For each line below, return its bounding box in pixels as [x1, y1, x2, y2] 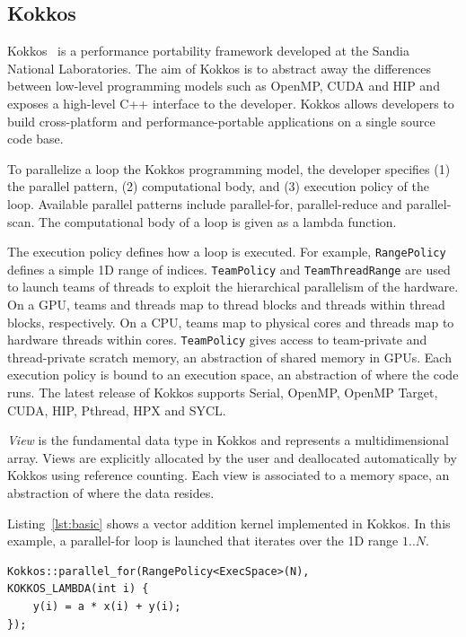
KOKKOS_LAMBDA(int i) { [7, 582, 149, 596]
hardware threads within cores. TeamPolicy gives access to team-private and [7, 330, 427, 349]
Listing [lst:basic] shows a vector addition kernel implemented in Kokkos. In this [7, 513, 451, 532]
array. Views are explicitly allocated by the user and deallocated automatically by [7, 448, 457, 467]
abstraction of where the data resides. [7, 484, 215, 502]
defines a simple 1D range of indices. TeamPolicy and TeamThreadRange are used [7, 259, 451, 278]
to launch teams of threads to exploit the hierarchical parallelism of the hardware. [7, 277, 459, 296]
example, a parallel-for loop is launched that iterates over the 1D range [7, 531, 399, 550]
